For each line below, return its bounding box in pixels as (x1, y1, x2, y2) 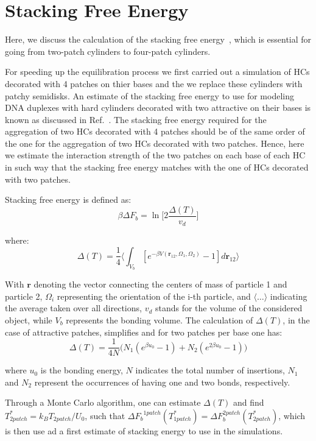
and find (233, 396, 264, 409)
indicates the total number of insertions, (135, 364, 285, 376)
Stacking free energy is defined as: (5, 193, 132, 206)
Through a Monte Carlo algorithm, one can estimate (5, 396, 201, 409)
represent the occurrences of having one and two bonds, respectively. (34, 375, 290, 388)
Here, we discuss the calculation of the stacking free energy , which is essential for (5, 33, 312, 46)
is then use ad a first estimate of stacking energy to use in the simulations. (5, 424, 283, 437)
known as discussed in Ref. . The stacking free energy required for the (5, 113, 267, 125)
